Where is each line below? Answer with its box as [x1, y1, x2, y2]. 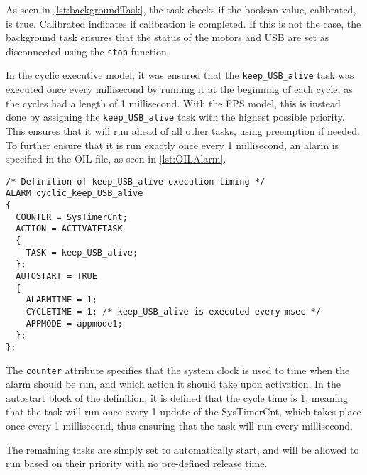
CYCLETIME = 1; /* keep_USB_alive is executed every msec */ [26, 306, 321, 317]
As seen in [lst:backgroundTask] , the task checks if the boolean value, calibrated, [6, 2, 356, 16]
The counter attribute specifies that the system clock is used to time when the [6, 362, 350, 377]
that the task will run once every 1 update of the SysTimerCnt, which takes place [6, 404, 361, 419]
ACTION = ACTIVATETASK [16, 224, 123, 234]
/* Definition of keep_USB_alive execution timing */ [6, 176, 265, 187]
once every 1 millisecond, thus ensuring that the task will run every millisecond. [6, 418, 353, 432]
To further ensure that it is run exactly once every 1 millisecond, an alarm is [6, 137, 339, 152]
